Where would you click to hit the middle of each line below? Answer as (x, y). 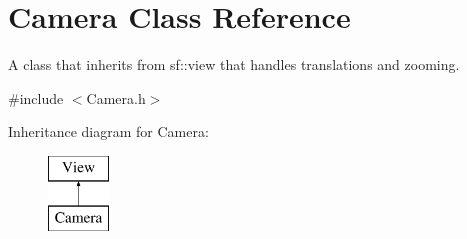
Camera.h (116, 97)
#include (36, 97)
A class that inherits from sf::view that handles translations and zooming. (234, 64)
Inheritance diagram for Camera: (108, 131)
